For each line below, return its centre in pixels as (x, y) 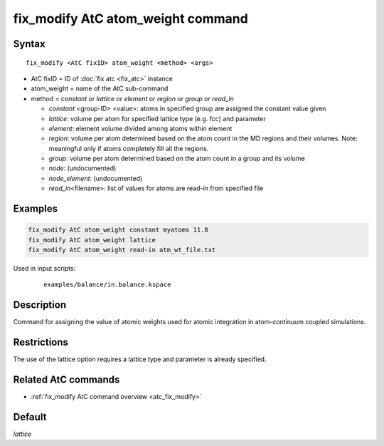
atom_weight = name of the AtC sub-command (100, 88)
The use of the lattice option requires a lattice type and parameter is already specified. (140, 359)
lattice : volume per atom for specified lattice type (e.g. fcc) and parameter (157, 118)
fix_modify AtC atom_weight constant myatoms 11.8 (118, 230)
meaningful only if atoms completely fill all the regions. (129, 148)
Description (40, 305)
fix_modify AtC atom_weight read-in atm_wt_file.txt (122, 250)
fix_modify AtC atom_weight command (130, 19)
